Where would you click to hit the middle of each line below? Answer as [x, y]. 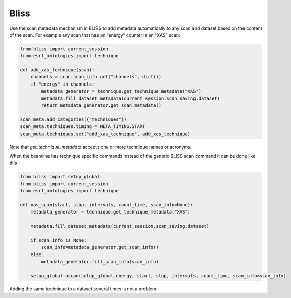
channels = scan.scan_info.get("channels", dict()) [96, 77]
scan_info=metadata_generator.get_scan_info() [100, 247]
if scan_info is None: [59, 240]
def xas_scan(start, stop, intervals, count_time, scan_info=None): [107, 205]
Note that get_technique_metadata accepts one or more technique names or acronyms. [101, 147]
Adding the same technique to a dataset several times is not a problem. [83, 289]
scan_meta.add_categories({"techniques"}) [73, 119]
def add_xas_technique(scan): [57, 70]
